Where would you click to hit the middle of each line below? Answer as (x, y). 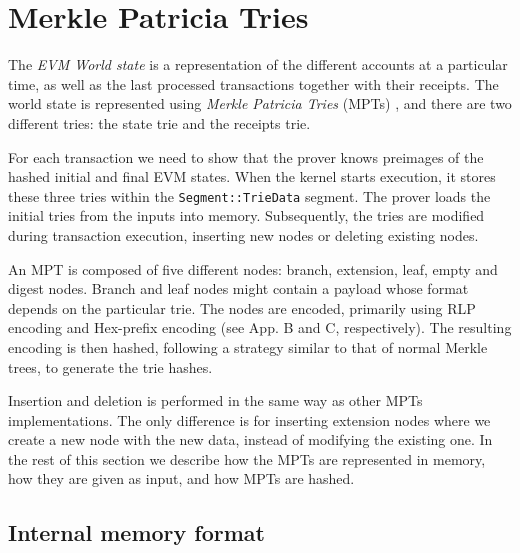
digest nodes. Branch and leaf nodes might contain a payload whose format (238, 288)
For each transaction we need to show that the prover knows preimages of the (246, 156)
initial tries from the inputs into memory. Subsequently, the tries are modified (246, 215)
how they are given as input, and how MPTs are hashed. (181, 478)
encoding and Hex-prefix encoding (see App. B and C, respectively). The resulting (260, 327)
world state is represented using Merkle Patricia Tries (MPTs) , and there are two (260, 103)
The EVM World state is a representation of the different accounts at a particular (258, 64)
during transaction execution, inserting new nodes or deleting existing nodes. (243, 234)
